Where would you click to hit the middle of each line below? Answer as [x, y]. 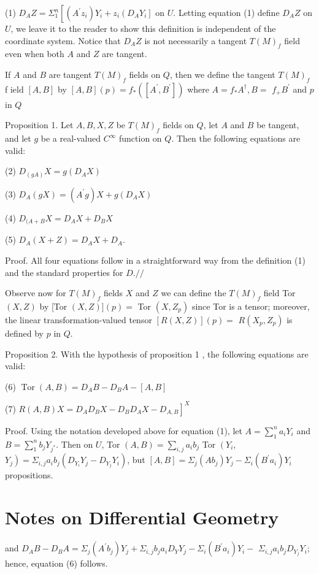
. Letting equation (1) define [226, 12]
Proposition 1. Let [39, 125]
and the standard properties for [64, 272]
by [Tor [53, 306]
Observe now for [36, 293]
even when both [35, 54]
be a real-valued [71, 138]
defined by [25, 333]
